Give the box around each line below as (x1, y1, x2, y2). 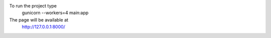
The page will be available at (9, 16, 69, 22)
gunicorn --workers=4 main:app (22, 10, 89, 16)
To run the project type (9, 3, 57, 8)
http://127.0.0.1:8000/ (22, 24, 65, 30)
